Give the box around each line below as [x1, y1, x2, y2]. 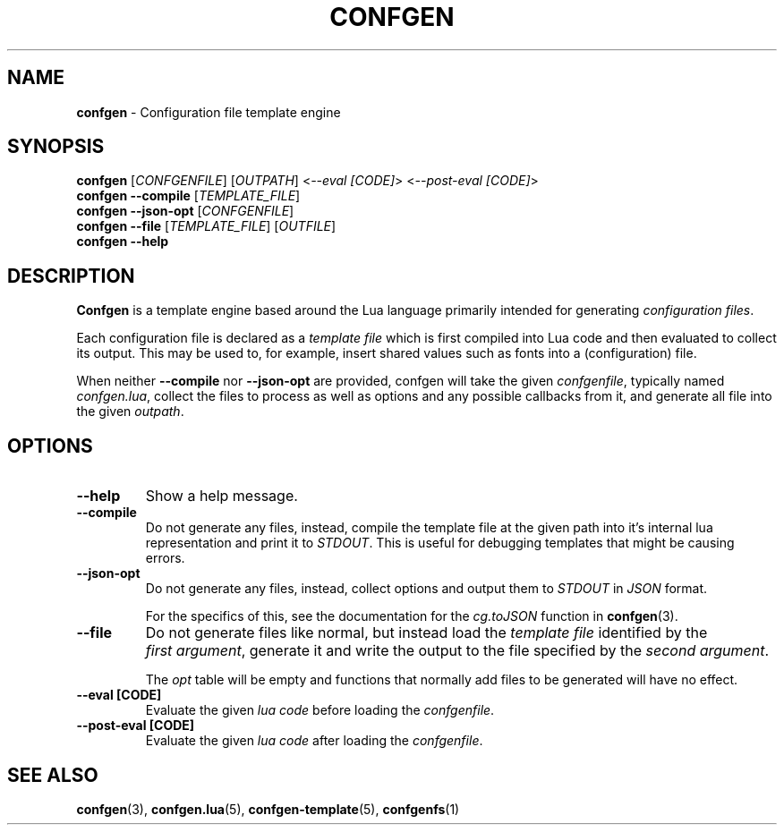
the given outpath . [76, 403, 184, 420]
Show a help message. [145, 487, 298, 505]
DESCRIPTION [7, 264, 135, 287]
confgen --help [76, 233, 169, 250]
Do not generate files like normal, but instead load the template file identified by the [145, 624, 708, 642]
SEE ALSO [7, 763, 98, 786]
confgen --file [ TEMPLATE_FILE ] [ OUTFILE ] [76, 218, 337, 234]
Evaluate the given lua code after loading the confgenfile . [145, 733, 483, 749]
